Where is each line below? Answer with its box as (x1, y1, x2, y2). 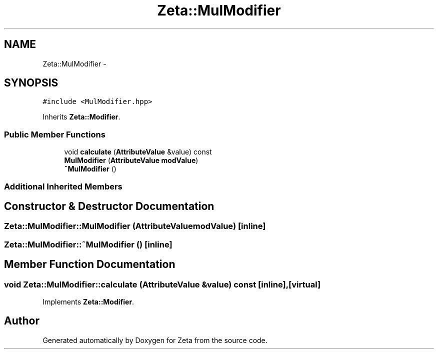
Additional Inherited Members (4, 181, 122, 191)
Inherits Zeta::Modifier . (42, 112, 120, 121)
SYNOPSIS (4, 76, 58, 89)
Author (4, 314, 39, 327)
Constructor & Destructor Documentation (4, 199, 214, 212)
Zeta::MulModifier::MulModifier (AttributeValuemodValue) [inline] (4, 221, 266, 231)
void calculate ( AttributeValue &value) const (64, 147, 212, 156)
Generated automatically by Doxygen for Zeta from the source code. (42, 335, 267, 344)
